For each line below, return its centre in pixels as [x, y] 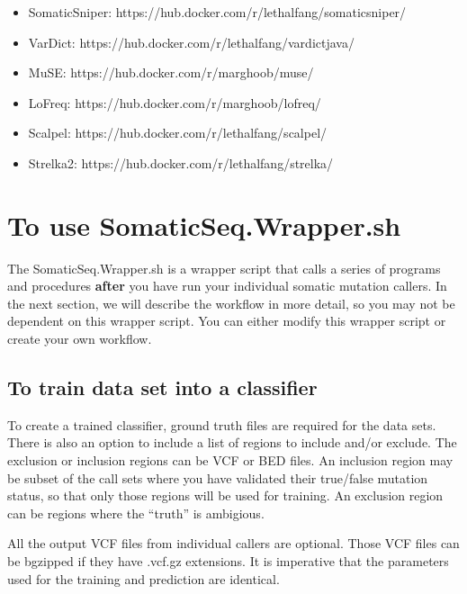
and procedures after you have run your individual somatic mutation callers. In [227, 286]
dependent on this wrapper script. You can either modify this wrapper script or [227, 321]
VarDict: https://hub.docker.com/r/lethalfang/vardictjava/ [191, 42]
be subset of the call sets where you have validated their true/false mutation [218, 477]
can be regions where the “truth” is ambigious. [136, 513]
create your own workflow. [80, 339]
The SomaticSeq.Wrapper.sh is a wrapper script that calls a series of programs [224, 268]
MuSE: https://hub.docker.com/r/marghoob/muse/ [171, 72]
